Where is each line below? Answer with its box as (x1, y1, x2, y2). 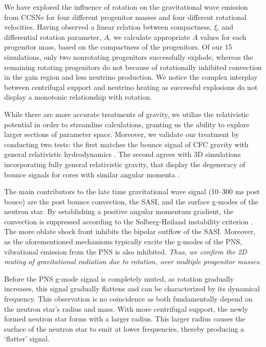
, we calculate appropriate (109, 31, 190, 42)
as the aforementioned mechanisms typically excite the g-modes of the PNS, (4, 236, 242, 247)
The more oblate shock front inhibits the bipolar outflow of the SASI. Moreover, (4, 226, 256, 237)
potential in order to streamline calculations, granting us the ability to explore (4, 119, 250, 129)
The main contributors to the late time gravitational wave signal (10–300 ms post (4, 186, 260, 197)
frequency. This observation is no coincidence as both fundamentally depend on (4, 293, 253, 304)
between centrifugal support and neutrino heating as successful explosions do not (4, 81, 258, 92)
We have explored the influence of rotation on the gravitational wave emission (4, 2, 248, 12)
